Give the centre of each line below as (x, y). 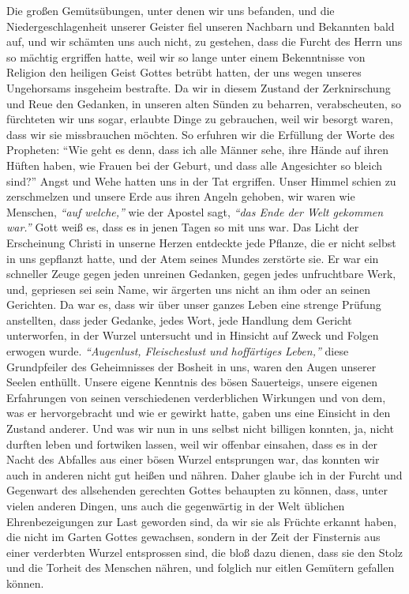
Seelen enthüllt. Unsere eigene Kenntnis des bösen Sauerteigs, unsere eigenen (192, 382)
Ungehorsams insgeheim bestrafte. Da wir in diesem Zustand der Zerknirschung (199, 87)
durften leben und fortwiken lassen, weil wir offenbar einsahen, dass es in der (192, 444)
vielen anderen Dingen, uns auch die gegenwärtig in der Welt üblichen (176, 506)
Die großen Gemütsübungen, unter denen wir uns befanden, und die (171, 10)
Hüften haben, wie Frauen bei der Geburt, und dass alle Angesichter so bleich (194, 165)
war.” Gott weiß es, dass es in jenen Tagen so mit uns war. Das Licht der (183, 227)
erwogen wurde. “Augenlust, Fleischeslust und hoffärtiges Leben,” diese (178, 351)
